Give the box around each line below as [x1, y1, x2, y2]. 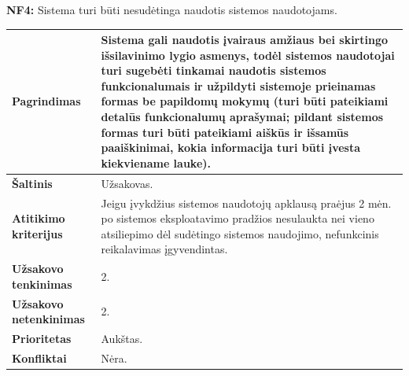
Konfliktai [12, 349, 67, 366]
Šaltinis [12, 175, 53, 191]
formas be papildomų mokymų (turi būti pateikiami [101, 93, 389, 109]
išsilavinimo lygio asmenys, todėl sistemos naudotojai [101, 46, 395, 63]
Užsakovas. [101, 175, 153, 191]
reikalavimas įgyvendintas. [101, 241, 228, 257]
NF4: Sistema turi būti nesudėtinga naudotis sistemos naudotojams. [6, 2, 337, 17]
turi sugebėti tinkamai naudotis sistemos [101, 62, 326, 79]
